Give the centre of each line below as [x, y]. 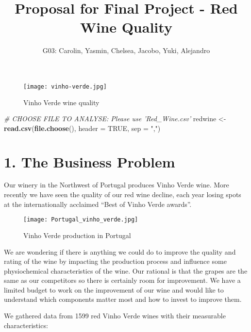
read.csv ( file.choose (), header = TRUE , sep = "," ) [82, 128]
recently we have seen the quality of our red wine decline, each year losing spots [123, 194]
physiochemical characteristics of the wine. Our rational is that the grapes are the [126, 270]
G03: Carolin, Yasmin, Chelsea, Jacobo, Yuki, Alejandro [126, 50]
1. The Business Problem [90, 161]
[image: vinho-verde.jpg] [65, 86]
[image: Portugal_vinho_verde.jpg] [81, 220]
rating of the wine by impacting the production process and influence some [115, 261]
